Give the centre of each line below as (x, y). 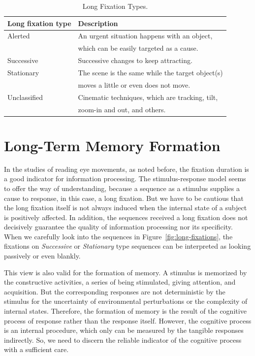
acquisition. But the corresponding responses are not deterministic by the (115, 291)
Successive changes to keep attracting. (135, 60)
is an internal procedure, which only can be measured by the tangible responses (124, 330)
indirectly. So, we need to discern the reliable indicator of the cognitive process (123, 340)
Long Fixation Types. (115, 6)
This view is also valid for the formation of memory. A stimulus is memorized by (126, 272)
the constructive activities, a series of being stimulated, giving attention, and (120, 282)
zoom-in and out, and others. (122, 109)
